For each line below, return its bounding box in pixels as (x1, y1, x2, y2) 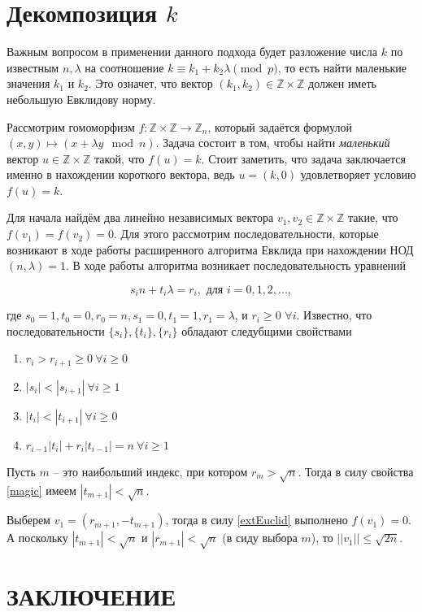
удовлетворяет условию (300, 166, 416, 183)
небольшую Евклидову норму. (7, 90, 156, 107)
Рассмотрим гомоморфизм (7, 118, 135, 135)
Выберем (7, 511, 50, 528)
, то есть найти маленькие (277, 59, 407, 76)
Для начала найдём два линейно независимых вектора (7, 209, 274, 226)
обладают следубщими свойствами (181, 322, 352, 339)
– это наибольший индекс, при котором (53, 462, 248, 480)
